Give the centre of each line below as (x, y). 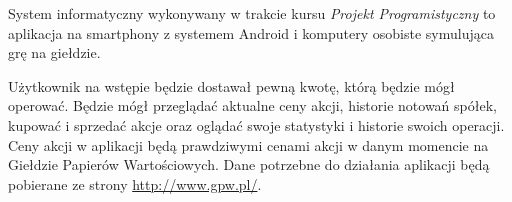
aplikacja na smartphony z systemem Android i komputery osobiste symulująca (251, 32)
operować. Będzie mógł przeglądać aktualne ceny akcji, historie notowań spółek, (252, 105)
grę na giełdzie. (54, 52)
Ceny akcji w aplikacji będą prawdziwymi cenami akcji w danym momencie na (248, 144)
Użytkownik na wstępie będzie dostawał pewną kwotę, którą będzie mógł (231, 85)
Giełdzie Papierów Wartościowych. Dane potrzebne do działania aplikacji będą (249, 164)
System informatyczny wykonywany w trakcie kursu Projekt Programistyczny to (252, 13)
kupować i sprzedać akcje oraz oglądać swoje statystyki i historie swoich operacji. (256, 124)
